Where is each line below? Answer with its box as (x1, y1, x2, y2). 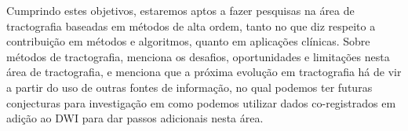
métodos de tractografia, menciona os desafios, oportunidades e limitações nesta (6, 48, 390, 64)
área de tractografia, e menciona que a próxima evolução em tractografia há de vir (6, 64, 402, 80)
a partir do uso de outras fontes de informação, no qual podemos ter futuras (6, 78, 373, 95)
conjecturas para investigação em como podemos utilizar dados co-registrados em (6, 94, 396, 111)
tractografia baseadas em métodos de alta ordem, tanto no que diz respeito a (6, 17, 376, 34)
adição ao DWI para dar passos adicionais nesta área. (6, 110, 264, 126)
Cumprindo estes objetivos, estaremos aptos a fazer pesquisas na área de (6, 2, 355, 18)
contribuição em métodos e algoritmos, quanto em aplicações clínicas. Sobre (6, 33, 370, 49)
